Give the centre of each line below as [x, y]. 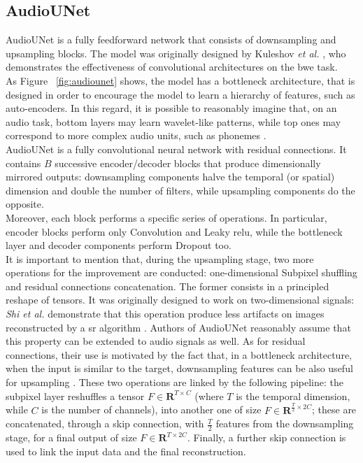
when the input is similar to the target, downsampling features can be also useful [179, 368]
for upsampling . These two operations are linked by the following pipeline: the [175, 382]
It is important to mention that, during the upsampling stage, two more [160, 258]
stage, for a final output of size [71, 437]
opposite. [25, 204]
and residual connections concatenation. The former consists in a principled [168, 286]
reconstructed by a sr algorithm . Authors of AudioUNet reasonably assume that [178, 327]
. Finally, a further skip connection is [266, 437]
